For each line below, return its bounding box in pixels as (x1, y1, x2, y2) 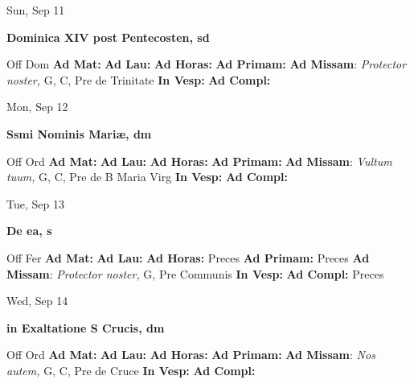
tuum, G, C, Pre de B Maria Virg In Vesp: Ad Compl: (6, 168, 288, 185)
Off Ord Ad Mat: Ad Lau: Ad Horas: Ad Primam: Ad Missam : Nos (6, 346, 375, 363)
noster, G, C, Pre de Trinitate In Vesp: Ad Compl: (6, 71, 271, 88)
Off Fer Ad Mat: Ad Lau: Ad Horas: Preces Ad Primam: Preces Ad (6, 249, 370, 266)
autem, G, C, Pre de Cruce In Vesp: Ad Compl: (6, 361, 256, 378)
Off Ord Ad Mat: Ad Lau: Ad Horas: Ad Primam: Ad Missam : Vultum (6, 152, 392, 169)
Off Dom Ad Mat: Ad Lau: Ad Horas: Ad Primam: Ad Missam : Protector (6, 56, 407, 72)
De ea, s (6, 222, 52, 239)
